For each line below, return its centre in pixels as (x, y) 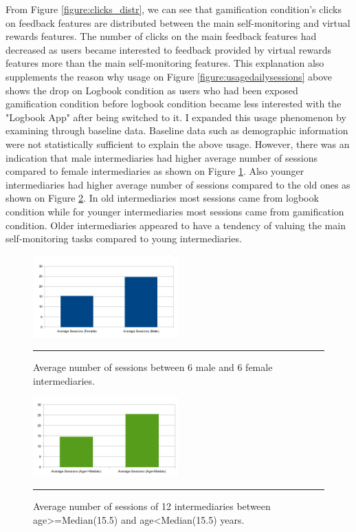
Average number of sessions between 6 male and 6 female (153, 367)
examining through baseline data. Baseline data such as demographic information (177, 130)
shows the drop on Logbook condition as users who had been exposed (152, 90)
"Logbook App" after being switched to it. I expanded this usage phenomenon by (176, 117)
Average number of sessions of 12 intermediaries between (152, 506)
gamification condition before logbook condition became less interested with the (174, 104)
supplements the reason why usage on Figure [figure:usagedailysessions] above (169, 76)
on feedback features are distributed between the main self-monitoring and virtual (178, 22)
